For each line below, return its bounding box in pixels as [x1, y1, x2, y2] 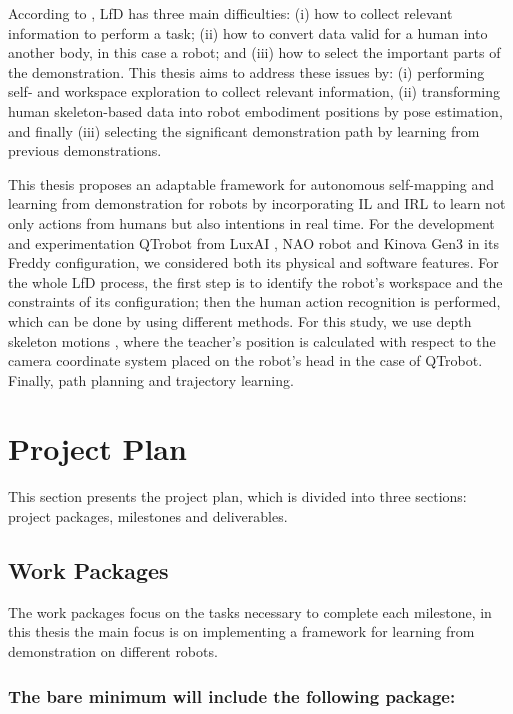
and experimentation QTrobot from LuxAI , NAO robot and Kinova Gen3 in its [8, 232, 499, 253]
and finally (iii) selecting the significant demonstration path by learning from [8, 120, 480, 141]
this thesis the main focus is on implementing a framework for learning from [8, 621, 475, 642]
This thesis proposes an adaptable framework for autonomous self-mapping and [8, 173, 495, 194]
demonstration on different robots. [8, 640, 218, 661]
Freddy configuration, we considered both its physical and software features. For [8, 252, 499, 273]
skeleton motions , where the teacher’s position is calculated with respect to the [8, 330, 496, 351]
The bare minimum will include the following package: [8, 683, 456, 708]
